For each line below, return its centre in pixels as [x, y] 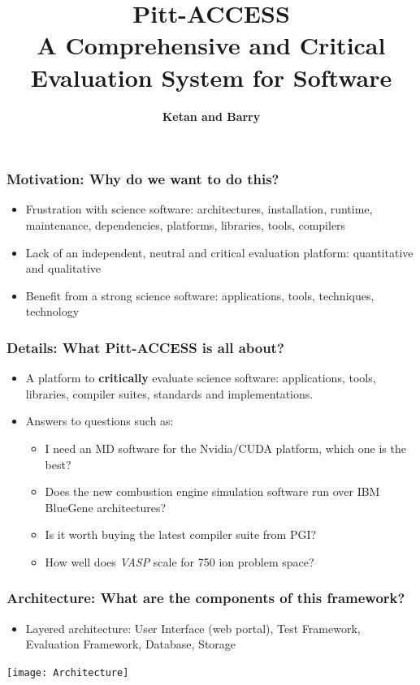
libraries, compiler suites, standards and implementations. [169, 393]
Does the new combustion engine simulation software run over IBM [212, 491]
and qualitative [63, 268]
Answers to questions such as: [100, 421]
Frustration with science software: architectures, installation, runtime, [199, 209]
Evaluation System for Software [211, 77]
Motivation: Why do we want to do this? [143, 179]
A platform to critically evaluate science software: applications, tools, [201, 378]
